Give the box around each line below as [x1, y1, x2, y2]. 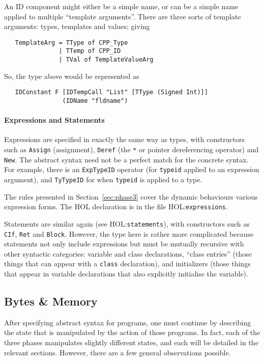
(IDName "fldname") [62, 97, 128, 104]
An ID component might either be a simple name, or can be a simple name [4, 1, 239, 11]
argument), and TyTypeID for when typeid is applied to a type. [4, 174, 202, 185]
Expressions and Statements [4, 115, 105, 125]
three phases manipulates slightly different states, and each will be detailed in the [4, 337, 258, 348]
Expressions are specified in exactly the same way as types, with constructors [4, 134, 245, 145]
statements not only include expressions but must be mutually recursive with [4, 238, 244, 249]
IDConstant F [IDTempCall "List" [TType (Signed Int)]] [15, 89, 208, 96]
